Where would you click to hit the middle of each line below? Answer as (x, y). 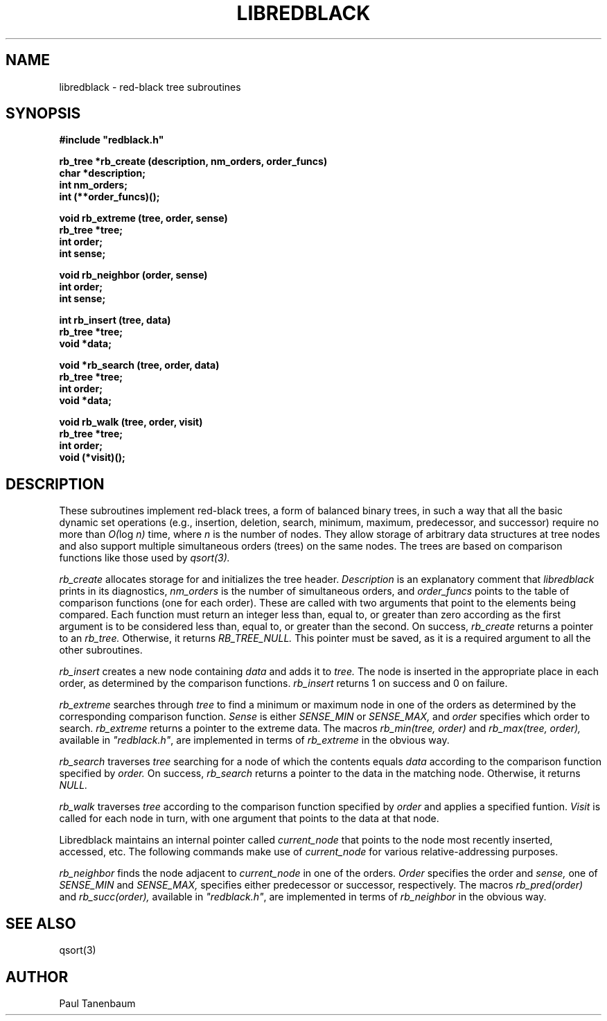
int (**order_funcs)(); (109, 197)
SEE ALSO (41, 923)
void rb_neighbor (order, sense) (133, 275)
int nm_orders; (93, 185)
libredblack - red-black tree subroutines (150, 87)
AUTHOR (37, 977)
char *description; (102, 173)
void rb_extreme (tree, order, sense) (143, 218)
